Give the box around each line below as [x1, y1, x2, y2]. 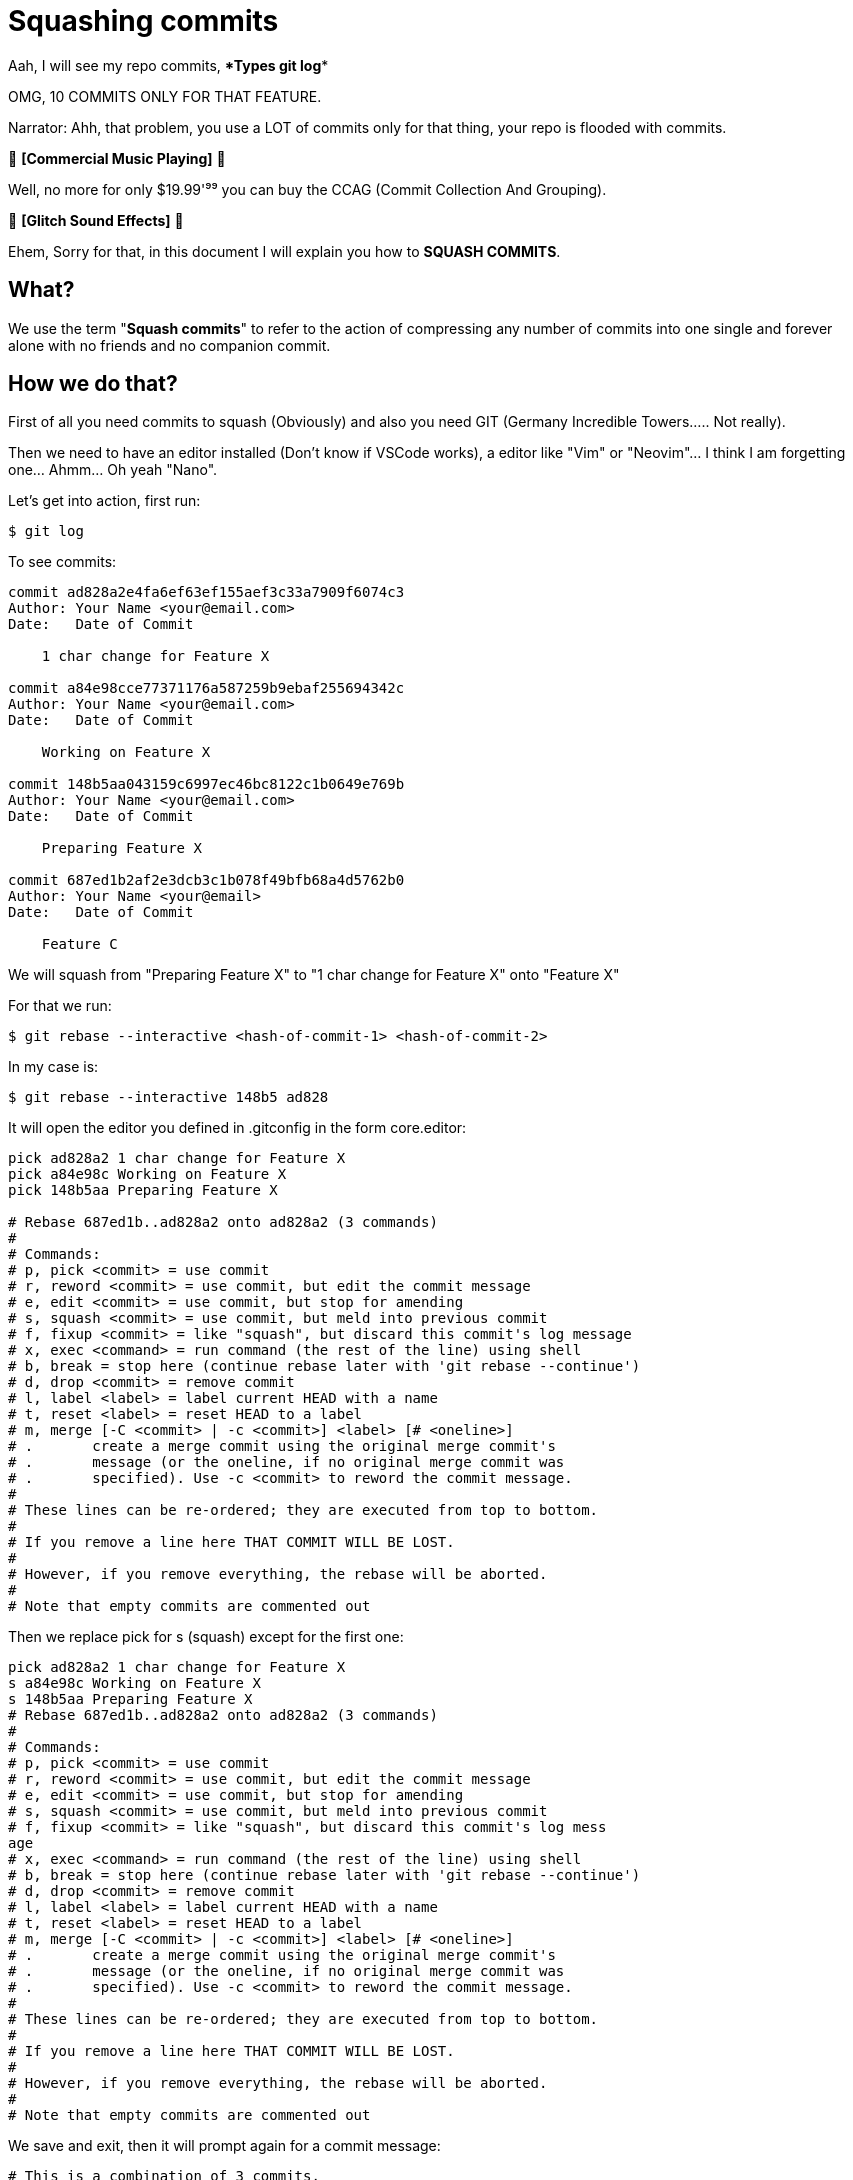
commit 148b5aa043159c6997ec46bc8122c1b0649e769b [8, 776, 405, 793]
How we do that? [8, 371, 178, 397]
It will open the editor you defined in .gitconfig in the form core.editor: [8, 1119, 467, 1137]
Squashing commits [8, 4, 279, 38]
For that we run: [8, 997, 112, 1015]
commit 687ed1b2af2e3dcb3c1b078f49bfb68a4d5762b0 [8, 872, 405, 889]
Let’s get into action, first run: [8, 492, 201, 510]
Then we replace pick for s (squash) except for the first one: [8, 1628, 404, 1646]
